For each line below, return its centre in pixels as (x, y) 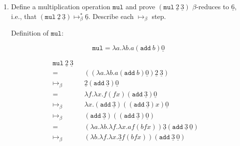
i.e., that (24, 16)
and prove (141, 6)
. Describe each (111, 16)
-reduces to (213, 6)
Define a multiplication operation (61, 6)
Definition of (30, 33)
